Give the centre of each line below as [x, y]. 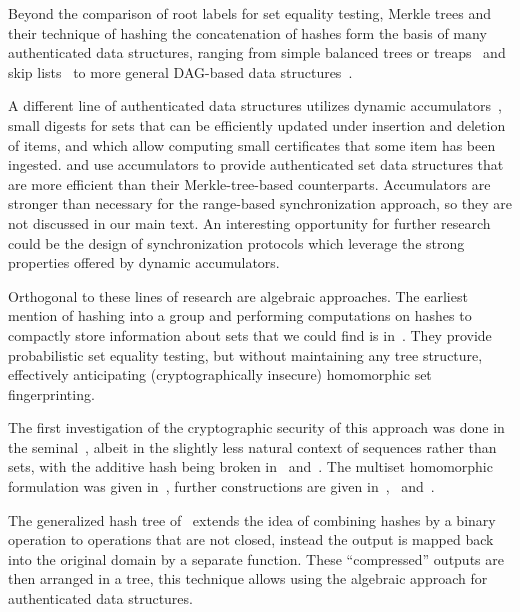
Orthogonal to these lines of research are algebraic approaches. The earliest [238, 295]
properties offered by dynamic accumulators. [144, 262]
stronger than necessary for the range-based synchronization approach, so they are [260, 203]
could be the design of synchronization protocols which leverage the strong [236, 242]
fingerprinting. [51, 393]
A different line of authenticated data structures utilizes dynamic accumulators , [255, 105]
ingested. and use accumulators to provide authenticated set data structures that [256, 164]
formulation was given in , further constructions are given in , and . [221, 486]
